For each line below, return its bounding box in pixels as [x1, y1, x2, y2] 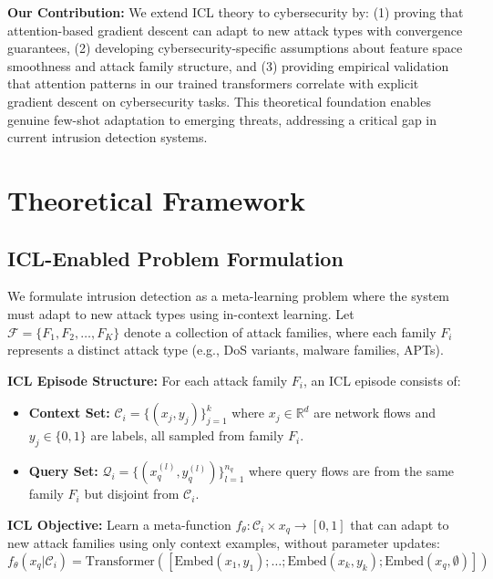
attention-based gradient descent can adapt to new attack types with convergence [7, 20, 463, 39]
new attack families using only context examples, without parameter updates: [7, 533, 440, 553]
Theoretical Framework [7, 181, 306, 218]
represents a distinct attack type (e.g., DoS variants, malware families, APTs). [7, 340, 444, 359]
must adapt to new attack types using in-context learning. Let [7, 304, 354, 323]
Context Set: [28, 403, 110, 422]
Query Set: [28, 461, 98, 481]
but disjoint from [84, 484, 180, 503]
